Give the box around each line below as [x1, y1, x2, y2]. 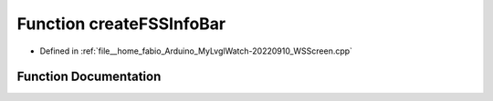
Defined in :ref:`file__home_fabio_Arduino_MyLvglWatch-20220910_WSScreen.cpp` [39, 45, 353, 56]
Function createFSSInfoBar [16, 14, 226, 34]
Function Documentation [16, 69, 162, 85]
